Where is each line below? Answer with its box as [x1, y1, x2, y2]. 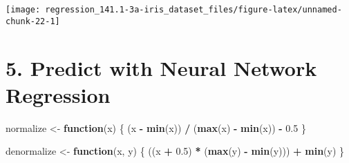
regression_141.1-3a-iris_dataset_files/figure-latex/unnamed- [45, 5, 342, 15]
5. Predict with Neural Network [6, 53, 317, 81]
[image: [6, 5, 41, 15]
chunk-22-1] [6, 16, 60, 26]
